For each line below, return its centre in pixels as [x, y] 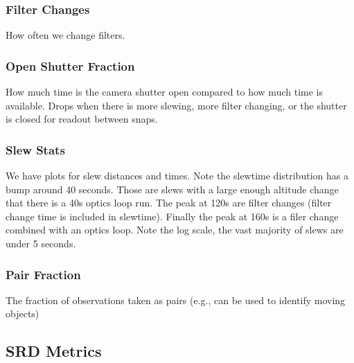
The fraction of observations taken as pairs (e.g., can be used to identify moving [176, 300]
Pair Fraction [43, 274]
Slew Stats [35, 149]
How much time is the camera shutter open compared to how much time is [164, 92]
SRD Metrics [54, 351]
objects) [23, 313]
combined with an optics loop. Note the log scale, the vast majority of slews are [175, 230]
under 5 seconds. [41, 243]
